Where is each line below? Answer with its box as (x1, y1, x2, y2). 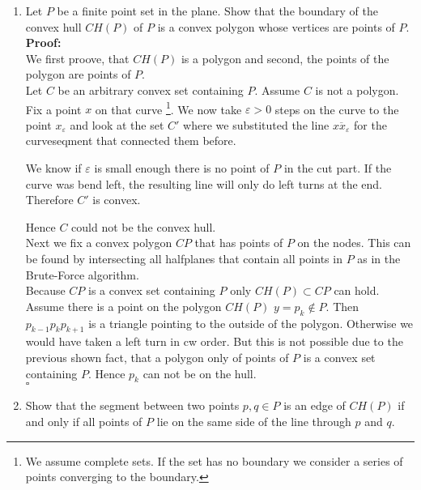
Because (25, 282, 66, 299)
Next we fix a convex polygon (25, 234, 172, 251)
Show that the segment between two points (25, 397, 240, 414)
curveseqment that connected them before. (25, 132, 236, 149)
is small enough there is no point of (94, 160, 270, 176)
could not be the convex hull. (71, 218, 216, 235)
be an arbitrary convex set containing (57, 81, 244, 98)
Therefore (25, 191, 74, 208)
